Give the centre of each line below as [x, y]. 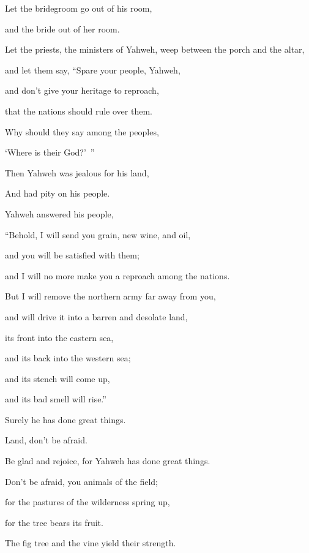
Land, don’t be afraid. [46, 440]
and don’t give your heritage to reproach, [82, 90]
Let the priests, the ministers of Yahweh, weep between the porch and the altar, [155, 49]
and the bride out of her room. [62, 28]
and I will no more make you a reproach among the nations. [117, 275]
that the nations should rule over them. [79, 111]
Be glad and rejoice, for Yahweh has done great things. [108, 461]
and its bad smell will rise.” [56, 399]
